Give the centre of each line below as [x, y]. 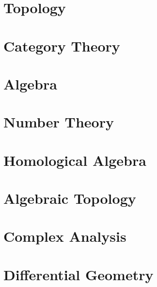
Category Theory [62, 45]
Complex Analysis [65, 236]
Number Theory [59, 122]
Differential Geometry [78, 274]
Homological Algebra [75, 160]
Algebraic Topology [70, 198]
